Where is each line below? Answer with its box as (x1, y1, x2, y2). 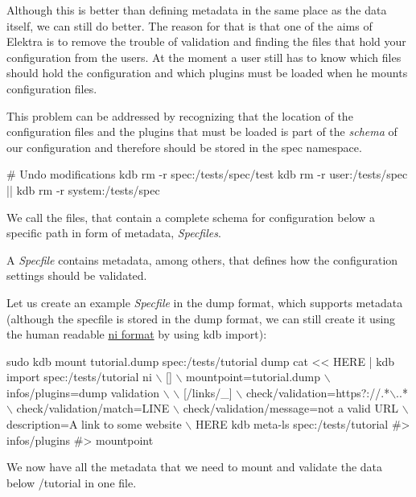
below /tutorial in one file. (6, 474, 137, 491)
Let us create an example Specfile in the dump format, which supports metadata (6, 294, 403, 310)
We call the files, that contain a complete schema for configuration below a (6, 208, 375, 225)
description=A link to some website (6, 416, 182, 433)
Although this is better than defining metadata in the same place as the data (6, 2, 387, 18)
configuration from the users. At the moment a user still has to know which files (6, 48, 402, 65)
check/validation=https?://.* (245, 384, 390, 400)
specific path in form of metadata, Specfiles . (6, 224, 221, 241)
